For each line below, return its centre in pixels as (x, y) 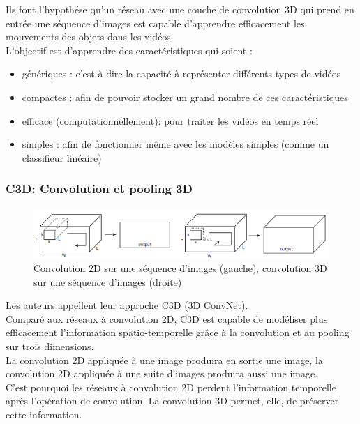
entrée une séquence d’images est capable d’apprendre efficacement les (155, 23)
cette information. (44, 414)
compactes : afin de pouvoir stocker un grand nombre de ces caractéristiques (185, 97)
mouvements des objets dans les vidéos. (90, 37)
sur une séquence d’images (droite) (108, 281)
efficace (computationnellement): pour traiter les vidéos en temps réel (170, 120)
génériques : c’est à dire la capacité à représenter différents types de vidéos (181, 74)
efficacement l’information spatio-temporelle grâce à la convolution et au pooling (178, 332)
